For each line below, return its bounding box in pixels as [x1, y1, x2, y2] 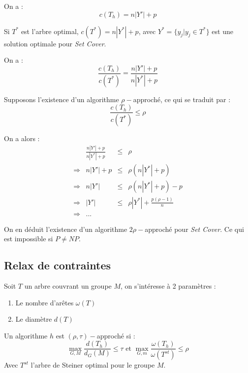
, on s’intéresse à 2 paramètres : [121, 280, 216, 291]
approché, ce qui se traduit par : [133, 94, 231, 104]
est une [212, 26, 233, 36]
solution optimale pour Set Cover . [4, 38, 106, 48]
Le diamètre [15, 314, 52, 324]
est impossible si [4, 233, 53, 244]
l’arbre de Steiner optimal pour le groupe [31, 360, 155, 370]
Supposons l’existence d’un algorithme [4, 94, 119, 104]
